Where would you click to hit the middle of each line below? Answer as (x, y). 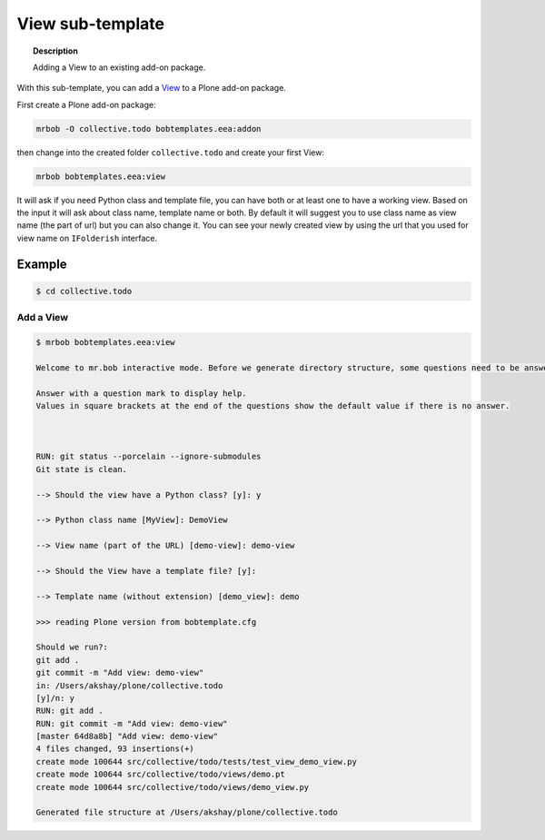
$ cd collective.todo (84, 291)
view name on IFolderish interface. (87, 238)
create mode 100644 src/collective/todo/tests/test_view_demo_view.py (197, 761)
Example (42, 264)
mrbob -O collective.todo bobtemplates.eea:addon (149, 128)
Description (56, 51)
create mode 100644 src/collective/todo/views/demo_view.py (173, 787)
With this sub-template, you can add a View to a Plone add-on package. (151, 88)
